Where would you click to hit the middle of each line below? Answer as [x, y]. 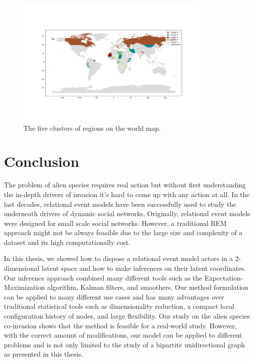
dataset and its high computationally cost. [67, 242]
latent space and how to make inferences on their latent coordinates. [144, 268]
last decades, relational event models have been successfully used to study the [120, 204]
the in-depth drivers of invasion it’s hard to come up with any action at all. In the [127, 194]
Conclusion [42, 161]
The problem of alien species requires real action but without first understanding [125, 185]
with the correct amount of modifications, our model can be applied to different [123, 335]
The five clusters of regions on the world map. [92, 128]
